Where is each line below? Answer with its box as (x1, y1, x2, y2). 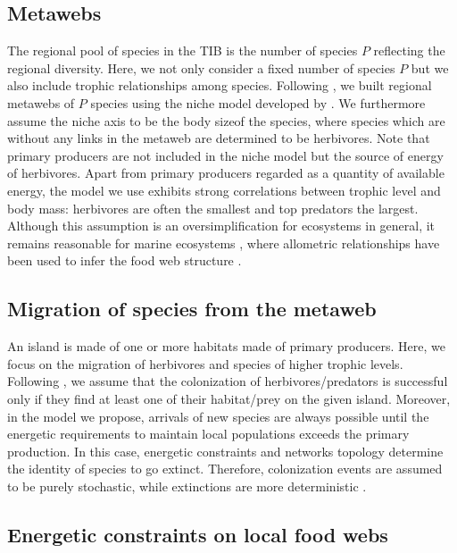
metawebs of (7, 93, 75, 112)
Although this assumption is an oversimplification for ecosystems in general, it (7, 216, 436, 235)
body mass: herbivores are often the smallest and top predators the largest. (7, 198, 419, 217)
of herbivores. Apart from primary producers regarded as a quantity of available (7, 163, 445, 182)
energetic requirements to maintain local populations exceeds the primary (7, 424, 410, 443)
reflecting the (373, 41, 445, 60)
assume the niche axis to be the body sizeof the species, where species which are (7, 111, 445, 130)
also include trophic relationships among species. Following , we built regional (7, 76, 432, 95)
